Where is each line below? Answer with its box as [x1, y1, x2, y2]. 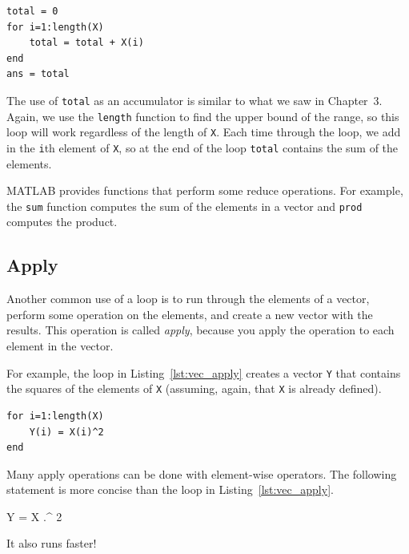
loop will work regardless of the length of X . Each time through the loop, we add [6, 123, 401, 140]
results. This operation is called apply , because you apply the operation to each [6, 321, 395, 338]
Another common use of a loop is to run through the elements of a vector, [6, 290, 370, 307]
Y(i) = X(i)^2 [29, 426, 104, 438]
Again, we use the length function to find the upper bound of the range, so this [6, 107, 399, 124]
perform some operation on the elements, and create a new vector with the [6, 305, 373, 322]
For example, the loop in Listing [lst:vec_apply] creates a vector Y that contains [6, 364, 401, 381]
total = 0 [6, 6, 58, 17]
